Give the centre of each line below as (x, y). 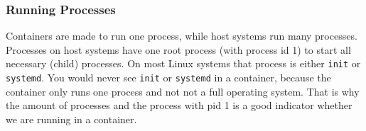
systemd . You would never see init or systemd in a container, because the (168, 78)
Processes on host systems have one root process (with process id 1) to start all (178, 49)
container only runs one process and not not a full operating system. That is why (183, 91)
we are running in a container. (71, 119)
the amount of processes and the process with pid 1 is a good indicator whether (179, 105)
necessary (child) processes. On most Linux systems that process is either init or (183, 63)
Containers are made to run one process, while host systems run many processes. (182, 36)
